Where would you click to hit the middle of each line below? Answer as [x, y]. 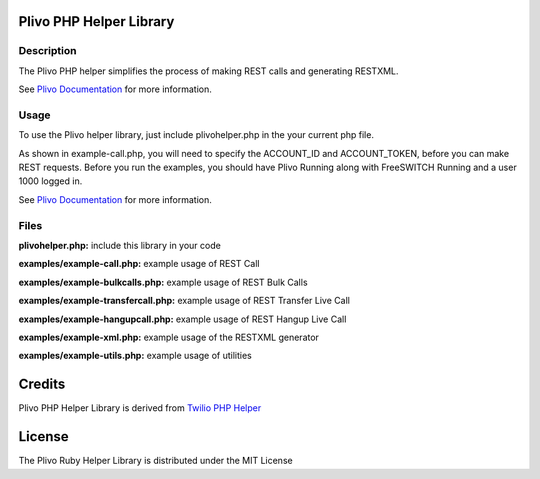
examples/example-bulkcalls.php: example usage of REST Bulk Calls [163, 282]
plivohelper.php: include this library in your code [120, 245]
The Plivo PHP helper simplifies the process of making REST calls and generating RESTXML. [208, 71]
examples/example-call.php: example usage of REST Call [139, 264]
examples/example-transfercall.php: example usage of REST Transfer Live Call [184, 301]
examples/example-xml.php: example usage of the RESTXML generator [169, 337]
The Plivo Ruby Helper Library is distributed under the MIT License [156, 461]
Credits [42, 384]
